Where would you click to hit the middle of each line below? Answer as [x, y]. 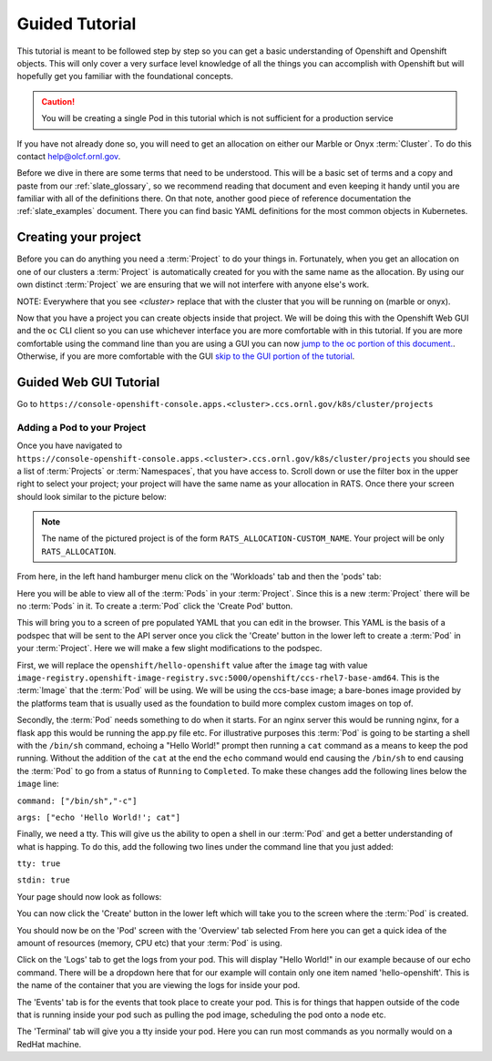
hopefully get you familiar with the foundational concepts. [125, 77]
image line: [38, 784]
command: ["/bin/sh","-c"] [77, 801]
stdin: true [43, 880]
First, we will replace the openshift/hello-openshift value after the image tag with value [192, 665]
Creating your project [79, 237]
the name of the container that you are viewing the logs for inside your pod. [159, 985]
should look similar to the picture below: [92, 496]
